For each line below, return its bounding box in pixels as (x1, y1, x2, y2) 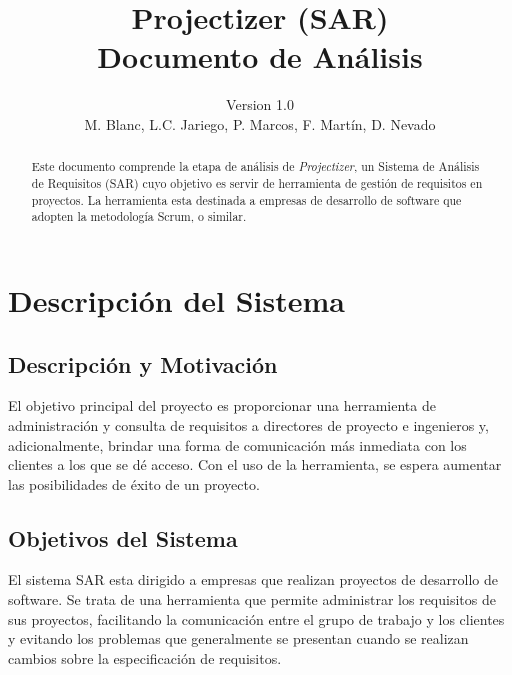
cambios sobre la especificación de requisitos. (8, 647, 282, 668)
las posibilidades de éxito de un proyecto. (8, 473, 260, 494)
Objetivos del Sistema (8, 522, 238, 553)
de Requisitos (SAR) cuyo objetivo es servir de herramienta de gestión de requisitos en (31, 174, 483, 191)
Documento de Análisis (97, 36, 423, 77)
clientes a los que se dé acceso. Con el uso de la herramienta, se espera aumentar (8, 454, 502, 475)
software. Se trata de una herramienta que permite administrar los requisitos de (8, 589, 496, 610)
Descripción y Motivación (8, 348, 278, 379)
